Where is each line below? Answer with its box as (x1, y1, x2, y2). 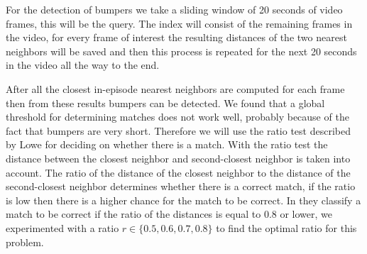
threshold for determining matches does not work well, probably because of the (6, 109, 349, 124)
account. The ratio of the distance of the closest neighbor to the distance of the (6, 165, 351, 180)
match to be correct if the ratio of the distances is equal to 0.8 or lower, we (6, 206, 333, 221)
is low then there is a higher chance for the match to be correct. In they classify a (6, 192, 361, 207)
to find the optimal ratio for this (216, 220, 357, 235)
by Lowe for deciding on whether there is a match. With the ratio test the (6, 137, 328, 152)
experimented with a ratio (6, 220, 119, 235)
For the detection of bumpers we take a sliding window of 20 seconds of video (6, 2, 343, 16)
